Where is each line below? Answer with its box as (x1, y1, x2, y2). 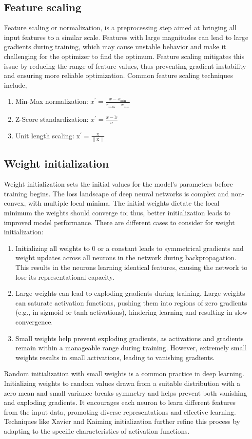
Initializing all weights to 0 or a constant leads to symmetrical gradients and (15, 243, 244, 253)
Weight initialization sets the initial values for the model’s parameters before (4, 179, 233, 189)
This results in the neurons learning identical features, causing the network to (15, 262, 248, 272)
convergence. (15, 316, 53, 326)
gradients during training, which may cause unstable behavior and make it (4, 41, 226, 52)
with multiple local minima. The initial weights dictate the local (28, 198, 220, 208)
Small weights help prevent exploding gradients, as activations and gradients (15, 333, 244, 343)
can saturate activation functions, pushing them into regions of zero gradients (15, 297, 247, 307)
